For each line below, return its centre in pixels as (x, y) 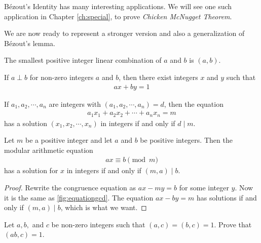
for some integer (204, 188)
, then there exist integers (158, 77)
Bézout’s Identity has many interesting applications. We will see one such (118, 6)
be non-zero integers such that (98, 224)
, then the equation (194, 104)
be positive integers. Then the (186, 140)
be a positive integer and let (69, 140)
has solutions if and (227, 197)
